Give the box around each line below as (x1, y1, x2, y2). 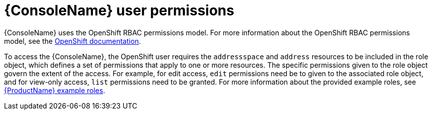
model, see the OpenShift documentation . (4, 36, 141, 45)
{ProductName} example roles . (4, 86, 105, 95)
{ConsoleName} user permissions (4, 2, 234, 19)
